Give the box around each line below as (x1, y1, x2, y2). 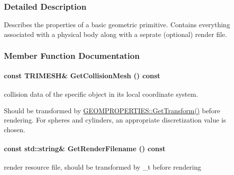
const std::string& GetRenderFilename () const (4, 143, 166, 154)
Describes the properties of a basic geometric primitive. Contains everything (4, 19, 230, 30)
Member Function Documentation (4, 50, 140, 62)
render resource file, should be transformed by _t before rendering (4, 162, 201, 172)
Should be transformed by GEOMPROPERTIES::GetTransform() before (4, 105, 220, 115)
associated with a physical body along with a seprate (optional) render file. (4, 29, 227, 39)
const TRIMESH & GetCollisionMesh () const (4, 70, 160, 80)
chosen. (4, 124, 26, 134)
